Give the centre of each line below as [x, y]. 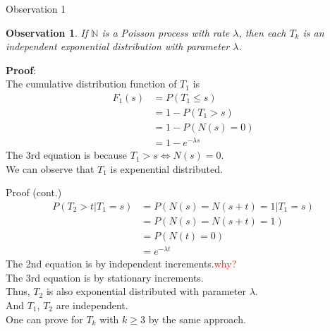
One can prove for [44, 319]
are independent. [92, 305]
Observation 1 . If [47, 32]
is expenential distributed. [166, 168]
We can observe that [50, 168]
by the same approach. [197, 319]
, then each [262, 32]
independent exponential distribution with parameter [118, 46]
